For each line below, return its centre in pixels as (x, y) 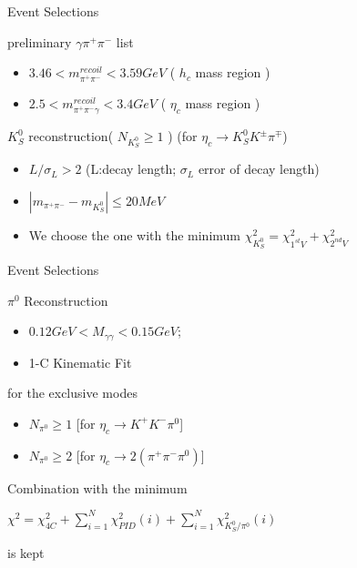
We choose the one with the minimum (135, 234)
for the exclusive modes (72, 393)
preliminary (40, 41)
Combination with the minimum (97, 487)
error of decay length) (259, 169)
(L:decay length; (131, 169)
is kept (26, 553)
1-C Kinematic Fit (80, 362)
